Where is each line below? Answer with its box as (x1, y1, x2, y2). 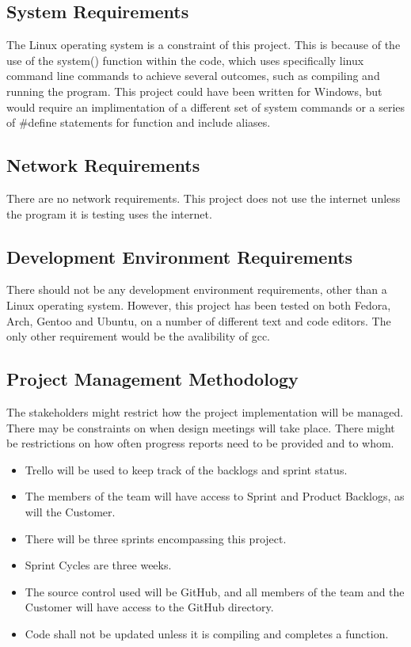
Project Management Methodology (6, 367, 299, 391)
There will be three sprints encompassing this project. (25, 530, 287, 546)
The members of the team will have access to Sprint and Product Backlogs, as (25, 488, 405, 504)
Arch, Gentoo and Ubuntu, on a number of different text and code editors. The (6, 312, 391, 329)
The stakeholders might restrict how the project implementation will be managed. (6, 403, 404, 420)
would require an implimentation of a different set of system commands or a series (6, 98, 405, 115)
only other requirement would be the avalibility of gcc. (6, 328, 271, 344)
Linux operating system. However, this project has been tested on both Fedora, (6, 296, 391, 313)
